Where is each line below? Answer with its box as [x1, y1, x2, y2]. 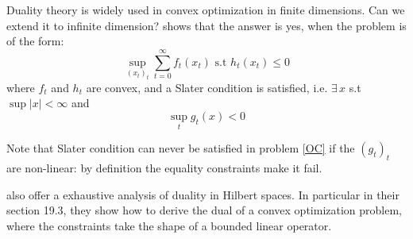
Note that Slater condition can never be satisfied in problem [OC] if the [6, 140, 355, 156]
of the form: [6, 33, 64, 49]
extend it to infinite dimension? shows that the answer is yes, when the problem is [6, 17, 407, 33]
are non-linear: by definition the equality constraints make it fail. [6, 159, 322, 175]
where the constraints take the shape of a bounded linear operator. [6, 217, 332, 233]
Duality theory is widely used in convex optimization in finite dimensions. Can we [6, 2, 405, 17]
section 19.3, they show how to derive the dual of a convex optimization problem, [6, 202, 402, 218]
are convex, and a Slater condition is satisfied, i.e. [86, 79, 328, 95]
